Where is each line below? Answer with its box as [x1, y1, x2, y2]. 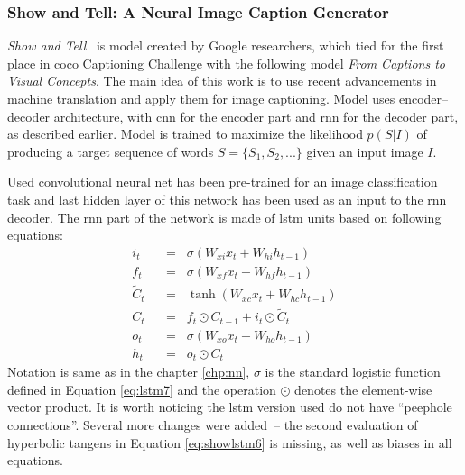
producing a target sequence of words [7, 142, 214, 160]
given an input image [306, 142, 423, 160]
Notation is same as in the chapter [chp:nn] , [7, 362, 250, 381]
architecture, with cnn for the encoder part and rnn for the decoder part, [53, 106, 459, 125]
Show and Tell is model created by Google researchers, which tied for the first [7, 36, 444, 55]
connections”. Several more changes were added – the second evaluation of [7, 416, 418, 434]
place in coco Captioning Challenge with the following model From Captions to [7, 53, 445, 72]
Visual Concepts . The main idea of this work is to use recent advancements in [7, 71, 437, 90]
